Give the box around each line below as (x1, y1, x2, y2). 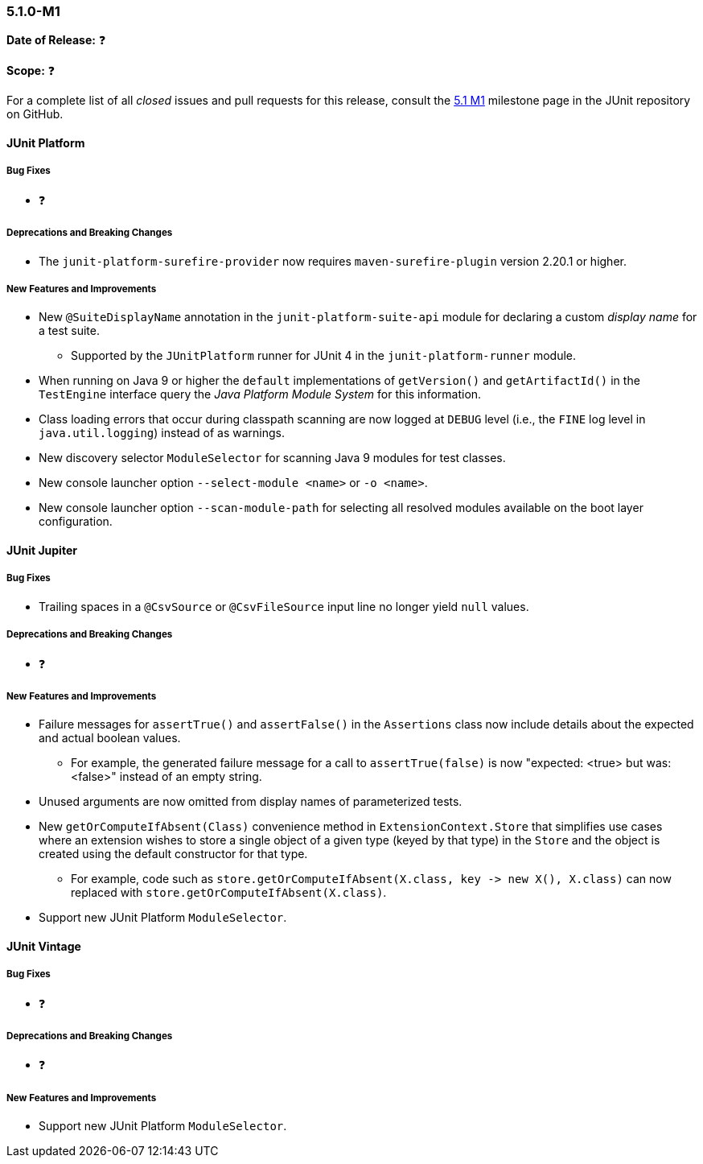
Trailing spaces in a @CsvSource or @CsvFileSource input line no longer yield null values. (39, 599, 529, 613)
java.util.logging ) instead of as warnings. (39, 426, 285, 440)
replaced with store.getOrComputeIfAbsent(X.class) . (71, 885, 387, 900)
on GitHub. (6, 107, 64, 122)
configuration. (39, 514, 113, 529)
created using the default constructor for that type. (39, 847, 308, 861)
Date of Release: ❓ (6, 33, 106, 47)
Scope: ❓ (6, 64, 55, 78)
